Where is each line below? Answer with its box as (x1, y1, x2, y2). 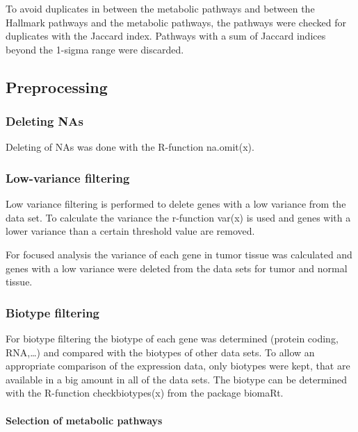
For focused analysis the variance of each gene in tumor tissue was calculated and (6, 247, 352, 261)
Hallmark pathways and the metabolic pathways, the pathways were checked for (6, 15, 346, 29)
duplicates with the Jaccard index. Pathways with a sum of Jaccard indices (6, 28, 326, 43)
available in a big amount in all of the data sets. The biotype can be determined (6, 372, 347, 386)
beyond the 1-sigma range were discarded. (6, 42, 184, 56)
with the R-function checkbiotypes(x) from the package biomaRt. (6, 385, 284, 400)
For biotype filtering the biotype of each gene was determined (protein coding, (6, 331, 339, 345)
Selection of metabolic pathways (6, 413, 163, 427)
